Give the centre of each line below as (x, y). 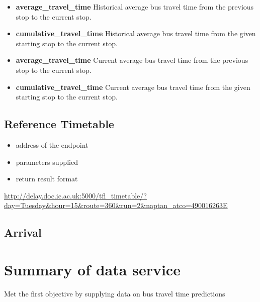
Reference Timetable (59, 124)
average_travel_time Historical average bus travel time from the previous (135, 7)
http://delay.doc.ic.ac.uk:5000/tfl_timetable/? (75, 195)
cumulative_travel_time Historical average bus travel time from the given (136, 33)
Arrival (23, 232)
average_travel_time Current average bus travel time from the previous (132, 60)
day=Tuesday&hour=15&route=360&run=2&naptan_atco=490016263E (116, 205)
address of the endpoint (52, 144)
